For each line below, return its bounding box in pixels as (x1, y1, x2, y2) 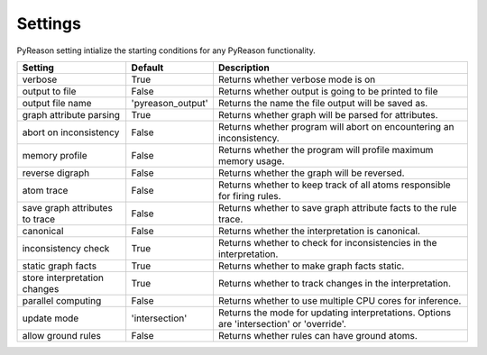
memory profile (22, 149, 87, 161)
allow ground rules (22, 329, 101, 341)
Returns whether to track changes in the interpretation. (217, 277, 451, 289)
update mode (22, 312, 79, 324)
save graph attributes (22, 201, 113, 214)
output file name (22, 96, 92, 109)
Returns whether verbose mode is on (217, 73, 376, 86)
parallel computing (22, 294, 102, 306)
